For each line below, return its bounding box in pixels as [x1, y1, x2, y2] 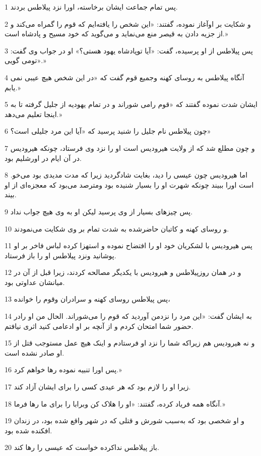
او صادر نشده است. [5, 347, 64, 358]
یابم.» [5, 82, 21, 92]
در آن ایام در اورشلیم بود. [5, 152, 82, 163]
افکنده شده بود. [5, 425, 52, 435]
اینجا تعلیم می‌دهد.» [5, 108, 62, 119]
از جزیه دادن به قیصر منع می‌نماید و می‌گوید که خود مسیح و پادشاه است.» [5, 28, 228, 39]
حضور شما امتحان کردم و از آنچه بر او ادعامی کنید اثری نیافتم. [5, 320, 193, 331]
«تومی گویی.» [5, 55, 46, 66]
